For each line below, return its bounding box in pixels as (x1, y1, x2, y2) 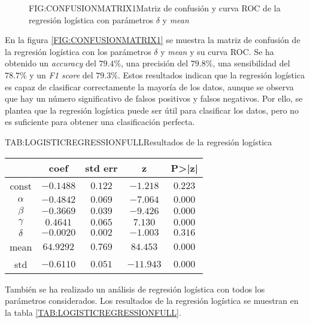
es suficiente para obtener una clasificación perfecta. (5, 115, 195, 128)
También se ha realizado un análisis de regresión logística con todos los (5, 282, 265, 295)
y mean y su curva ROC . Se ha (160, 45, 274, 57)
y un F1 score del (29, 68, 93, 81)
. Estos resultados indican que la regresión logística (117, 68, 305, 81)
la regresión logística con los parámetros (5, 45, 151, 57)
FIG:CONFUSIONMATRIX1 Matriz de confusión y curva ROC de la (29, 2, 281, 14)
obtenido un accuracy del (5, 57, 96, 69)
